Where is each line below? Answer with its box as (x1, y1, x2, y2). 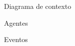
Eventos (4, 34, 28, 45)
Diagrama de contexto (4, 1, 72, 11)
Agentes (4, 17, 28, 28)
